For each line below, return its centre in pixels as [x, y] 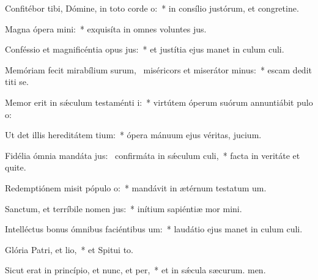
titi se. [17, 82]
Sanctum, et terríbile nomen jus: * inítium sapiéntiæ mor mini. [124, 208]
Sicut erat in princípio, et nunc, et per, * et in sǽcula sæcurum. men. [135, 270]
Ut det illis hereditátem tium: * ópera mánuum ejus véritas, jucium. [133, 135]
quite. [16, 167]
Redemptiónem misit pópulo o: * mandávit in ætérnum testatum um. [136, 187]
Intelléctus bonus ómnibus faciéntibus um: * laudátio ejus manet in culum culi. [154, 229]
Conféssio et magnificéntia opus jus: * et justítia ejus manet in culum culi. [145, 49]
